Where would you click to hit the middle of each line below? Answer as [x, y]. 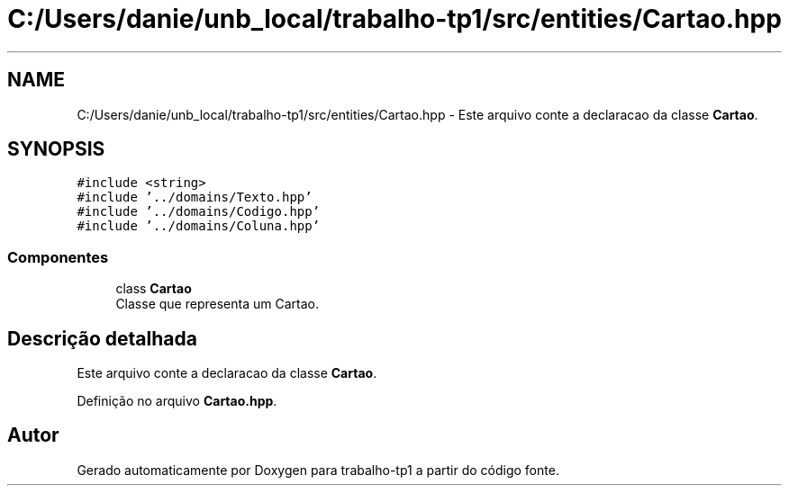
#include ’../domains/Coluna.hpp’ [199, 226]
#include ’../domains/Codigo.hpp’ [199, 212]
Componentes [58, 257]
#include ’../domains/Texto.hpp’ [195, 197]
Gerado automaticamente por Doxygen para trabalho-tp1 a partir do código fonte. [318, 470]
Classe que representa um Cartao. [217, 304]
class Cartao [154, 289]
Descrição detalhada [102, 338]
